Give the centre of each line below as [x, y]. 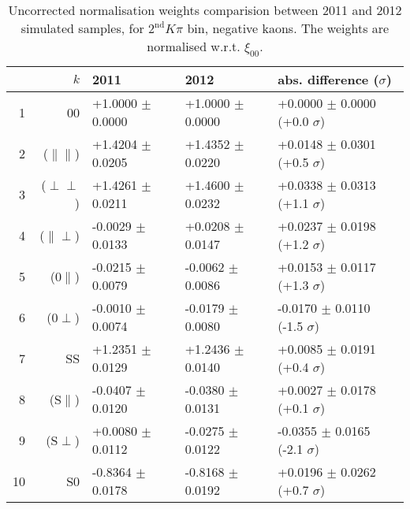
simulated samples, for [82, 28]
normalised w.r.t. [194, 46]
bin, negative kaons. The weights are [288, 28]
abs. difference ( [328, 80]
